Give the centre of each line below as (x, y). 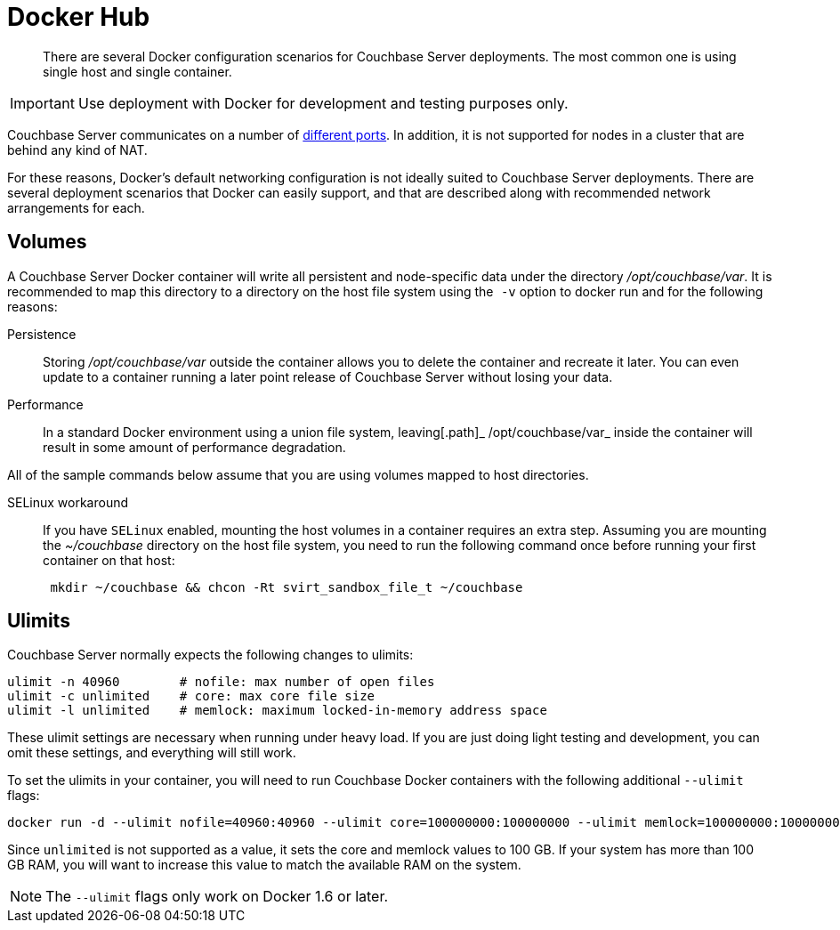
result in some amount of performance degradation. (194, 447)
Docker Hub (79, 17)
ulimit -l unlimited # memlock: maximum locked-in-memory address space (277, 711)
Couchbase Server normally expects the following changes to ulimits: (210, 655)
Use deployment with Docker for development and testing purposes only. (323, 103)
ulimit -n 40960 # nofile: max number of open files (221, 682)
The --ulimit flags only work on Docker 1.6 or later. (217, 897)
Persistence (42, 334)
